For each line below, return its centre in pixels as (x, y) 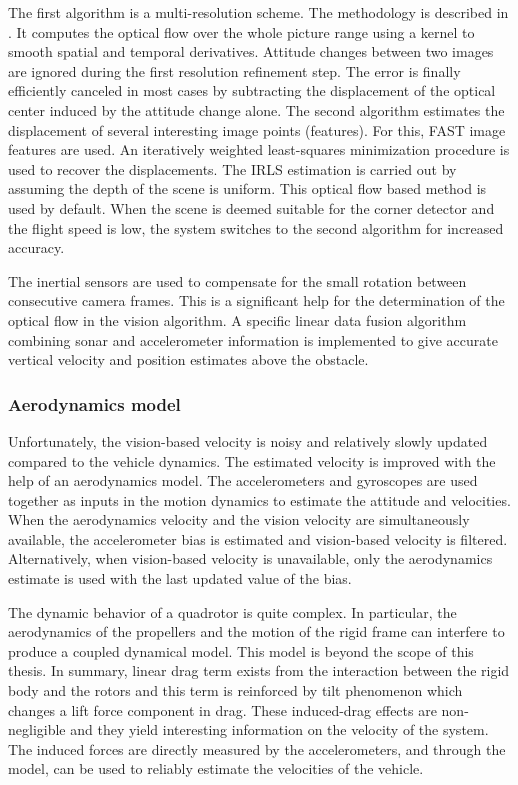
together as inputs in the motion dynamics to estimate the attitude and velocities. (259, 499)
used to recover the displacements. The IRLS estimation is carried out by (232, 168)
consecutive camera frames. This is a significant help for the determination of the (256, 300)
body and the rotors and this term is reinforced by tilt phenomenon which (235, 690)
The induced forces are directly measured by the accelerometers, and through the (257, 748)
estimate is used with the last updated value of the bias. (180, 578)
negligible (37, 729)
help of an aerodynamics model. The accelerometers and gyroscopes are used (243, 480)
